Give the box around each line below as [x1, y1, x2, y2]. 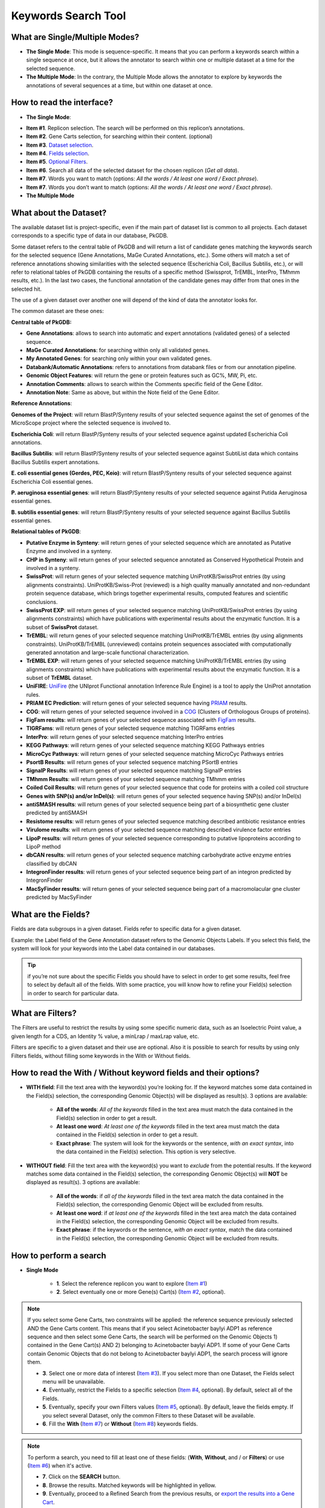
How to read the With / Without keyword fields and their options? [11, 1068, 260, 1078]
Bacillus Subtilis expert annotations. [11, 458, 100, 466]
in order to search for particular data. [27, 989, 119, 996]
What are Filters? [11, 1008, 77, 1019]
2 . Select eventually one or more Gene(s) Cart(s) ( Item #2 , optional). [56, 1288, 226, 1296]
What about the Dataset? [11, 208, 107, 218]
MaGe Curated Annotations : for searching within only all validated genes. [26, 347, 210, 354]
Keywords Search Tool [11, 9, 126, 22]
